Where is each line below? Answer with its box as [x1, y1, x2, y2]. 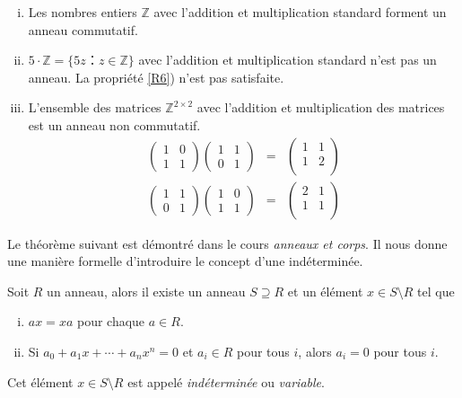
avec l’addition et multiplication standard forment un [153, 3, 447, 21]
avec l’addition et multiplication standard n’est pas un [138, 50, 437, 69]
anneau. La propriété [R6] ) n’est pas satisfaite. [28, 67, 284, 86]
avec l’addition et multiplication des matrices [196, 98, 445, 117]
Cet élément [7, 372, 74, 391]
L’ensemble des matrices [28, 98, 161, 117]
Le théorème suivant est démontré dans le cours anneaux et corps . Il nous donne [7, 234, 448, 252]
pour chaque [76, 312, 145, 331]
